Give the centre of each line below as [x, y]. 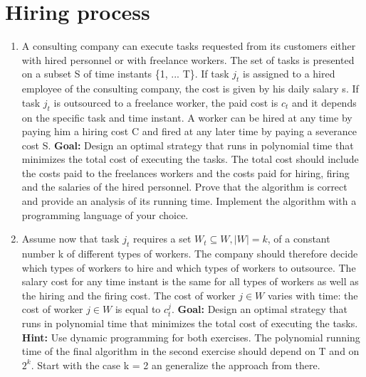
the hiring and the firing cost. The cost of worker [129, 295]
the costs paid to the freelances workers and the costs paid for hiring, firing [185, 172]
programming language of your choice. [105, 214]
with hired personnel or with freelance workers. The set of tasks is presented [188, 59]
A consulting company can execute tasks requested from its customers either [189, 46]
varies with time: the [313, 295]
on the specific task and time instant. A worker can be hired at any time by [187, 117]
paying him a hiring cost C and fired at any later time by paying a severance [189, 131]
